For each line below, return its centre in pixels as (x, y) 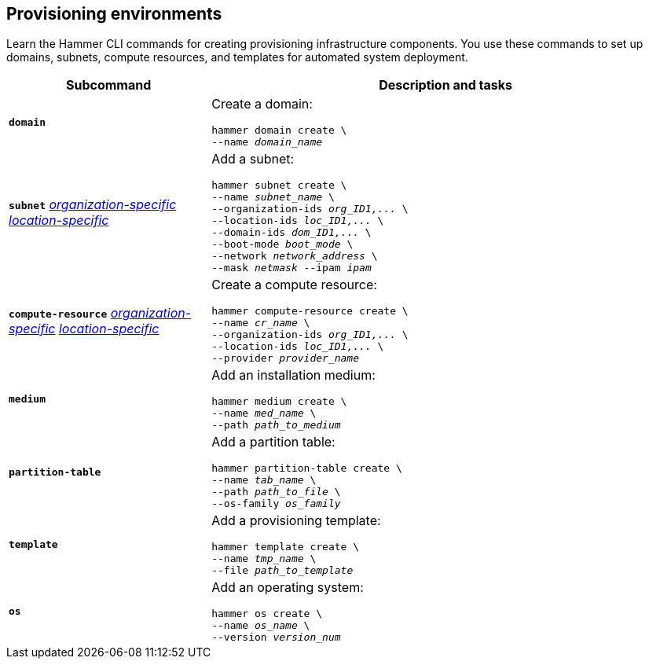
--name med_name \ (264, 413)
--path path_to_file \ (276, 492)
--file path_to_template (282, 571)
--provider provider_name (286, 358)
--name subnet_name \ (273, 197)
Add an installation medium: (293, 375)
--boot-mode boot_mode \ (282, 244)
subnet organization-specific (93, 205)
